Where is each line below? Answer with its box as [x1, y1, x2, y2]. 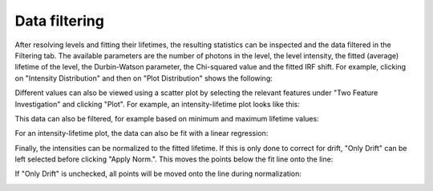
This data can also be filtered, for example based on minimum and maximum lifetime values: [14, 113, 320, 123]
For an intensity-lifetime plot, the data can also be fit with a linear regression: [14, 129, 269, 138]
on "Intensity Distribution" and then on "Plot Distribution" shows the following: [14, 73, 273, 83]
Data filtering [14, 12, 104, 30]
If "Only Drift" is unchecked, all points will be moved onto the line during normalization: [14, 169, 302, 179]
